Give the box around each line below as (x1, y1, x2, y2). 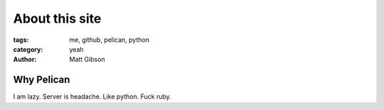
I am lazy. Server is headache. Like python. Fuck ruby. (13, 92, 172, 101)
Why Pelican (13, 74, 70, 86)
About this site (13, 11, 102, 26)
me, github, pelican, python (69, 35, 149, 44)
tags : (13, 35, 29, 44)
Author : (13, 55, 37, 64)
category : (13, 45, 43, 53)
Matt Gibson (69, 55, 106, 64)
